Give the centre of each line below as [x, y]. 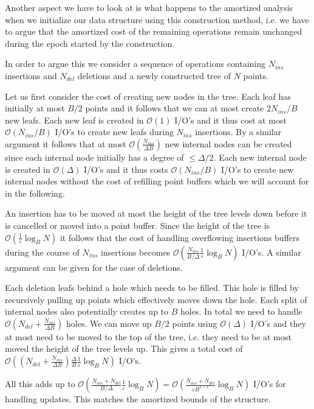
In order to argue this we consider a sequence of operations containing [135, 64]
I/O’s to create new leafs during [114, 132]
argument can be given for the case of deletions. [94, 267]
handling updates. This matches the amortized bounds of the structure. [138, 399]
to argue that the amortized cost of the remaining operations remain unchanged [154, 31]
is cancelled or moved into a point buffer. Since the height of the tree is [138, 225]
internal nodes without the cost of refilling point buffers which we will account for [157, 181]
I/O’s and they [278, 323]
